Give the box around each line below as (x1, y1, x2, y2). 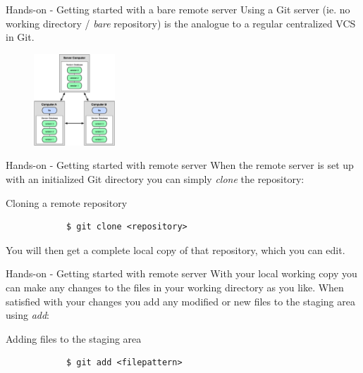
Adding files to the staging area (6, 331, 142, 346)
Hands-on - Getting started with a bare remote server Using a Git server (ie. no (6, 2, 350, 16)
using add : (6, 308, 50, 322)
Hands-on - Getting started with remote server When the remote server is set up (6, 158, 354, 172)
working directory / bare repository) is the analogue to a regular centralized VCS (6, 15, 356, 30)
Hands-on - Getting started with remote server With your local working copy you (6, 266, 357, 281)
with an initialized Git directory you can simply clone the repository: (6, 171, 304, 186)
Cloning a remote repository (6, 195, 128, 210)
